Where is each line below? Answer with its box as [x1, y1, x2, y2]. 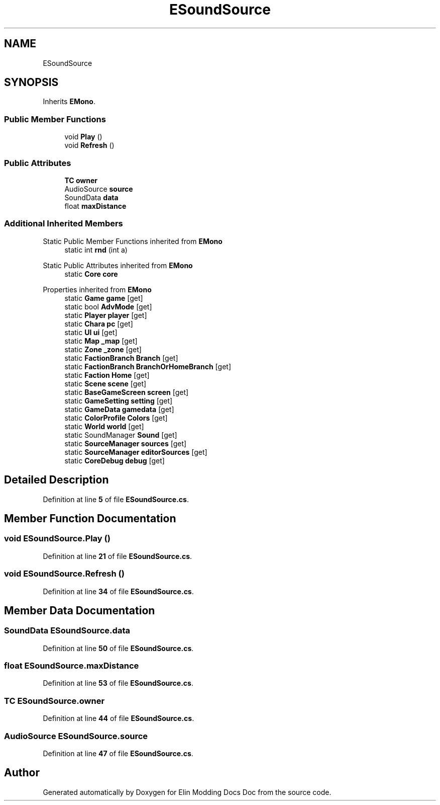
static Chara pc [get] [64, 319, 133, 328]
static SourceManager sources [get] [64, 439, 187, 448]
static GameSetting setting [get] [64, 396, 173, 405]
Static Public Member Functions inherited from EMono [43, 236, 223, 246]
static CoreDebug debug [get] [64, 456, 165, 465]
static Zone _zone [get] [64, 345, 142, 354]
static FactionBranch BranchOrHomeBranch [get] [64, 362, 231, 371]
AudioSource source [64, 184, 133, 193]
